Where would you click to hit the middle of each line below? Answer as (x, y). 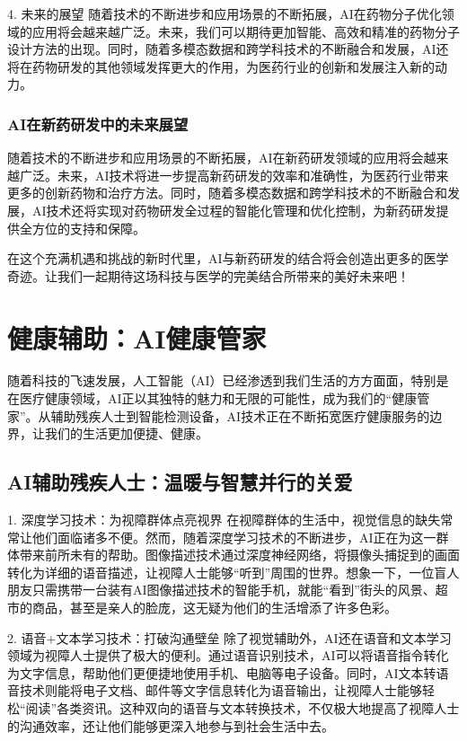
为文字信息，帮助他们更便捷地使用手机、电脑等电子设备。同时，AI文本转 (222, 672)
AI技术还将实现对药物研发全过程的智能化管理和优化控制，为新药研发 (234, 210)
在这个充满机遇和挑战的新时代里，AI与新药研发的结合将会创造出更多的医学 (228, 258)
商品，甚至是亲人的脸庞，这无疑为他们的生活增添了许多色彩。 (214, 608)
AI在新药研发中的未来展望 (98, 123)
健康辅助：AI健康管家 (137, 337)
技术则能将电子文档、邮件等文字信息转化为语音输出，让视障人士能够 (220, 690)
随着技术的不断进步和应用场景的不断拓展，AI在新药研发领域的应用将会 (216, 158)
